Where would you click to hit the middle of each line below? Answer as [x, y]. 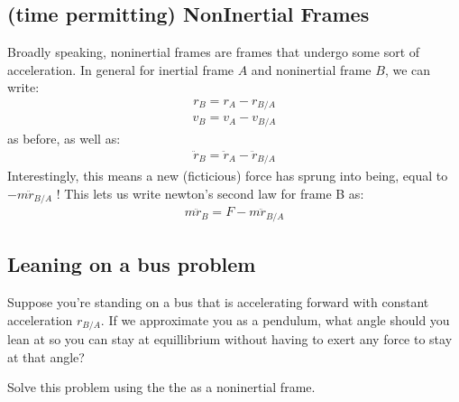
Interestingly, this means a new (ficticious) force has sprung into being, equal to [228, 176]
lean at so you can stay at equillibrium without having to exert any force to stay [230, 339]
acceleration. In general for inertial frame [121, 69]
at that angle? [46, 356]
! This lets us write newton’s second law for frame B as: [210, 193]
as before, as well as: [64, 138]
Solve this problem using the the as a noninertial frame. [161, 387]
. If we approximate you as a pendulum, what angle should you [275, 319]
